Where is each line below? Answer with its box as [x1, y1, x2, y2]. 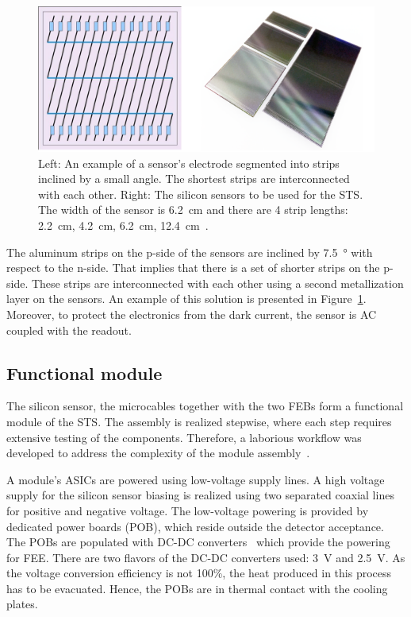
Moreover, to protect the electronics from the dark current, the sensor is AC [6, 305, 377, 322]
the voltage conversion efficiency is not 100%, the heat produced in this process [6, 565, 392, 581]
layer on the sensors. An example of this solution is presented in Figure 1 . [6, 290, 367, 307]
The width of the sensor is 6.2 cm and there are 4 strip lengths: [38, 201, 348, 218]
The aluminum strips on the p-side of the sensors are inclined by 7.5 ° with [6, 243, 373, 260]
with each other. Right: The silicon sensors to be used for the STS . [38, 185, 363, 202]
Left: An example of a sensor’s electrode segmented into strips [38, 154, 340, 171]
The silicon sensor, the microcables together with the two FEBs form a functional [6, 398, 404, 414]
